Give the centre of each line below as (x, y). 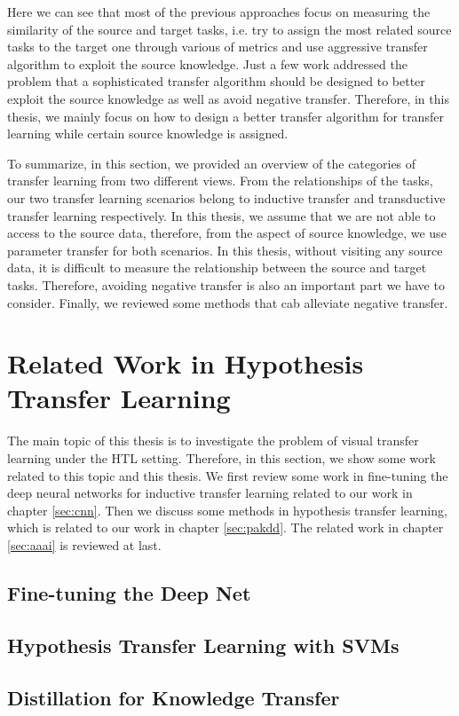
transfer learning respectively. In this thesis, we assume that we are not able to (222, 215)
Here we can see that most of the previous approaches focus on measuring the (219, 12)
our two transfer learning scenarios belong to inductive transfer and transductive (226, 197)
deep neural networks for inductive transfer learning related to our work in (210, 493)
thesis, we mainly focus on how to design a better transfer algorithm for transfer (226, 116)
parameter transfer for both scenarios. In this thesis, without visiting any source (225, 250)
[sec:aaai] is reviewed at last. (84, 544)
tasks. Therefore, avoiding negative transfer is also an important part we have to (226, 284)
